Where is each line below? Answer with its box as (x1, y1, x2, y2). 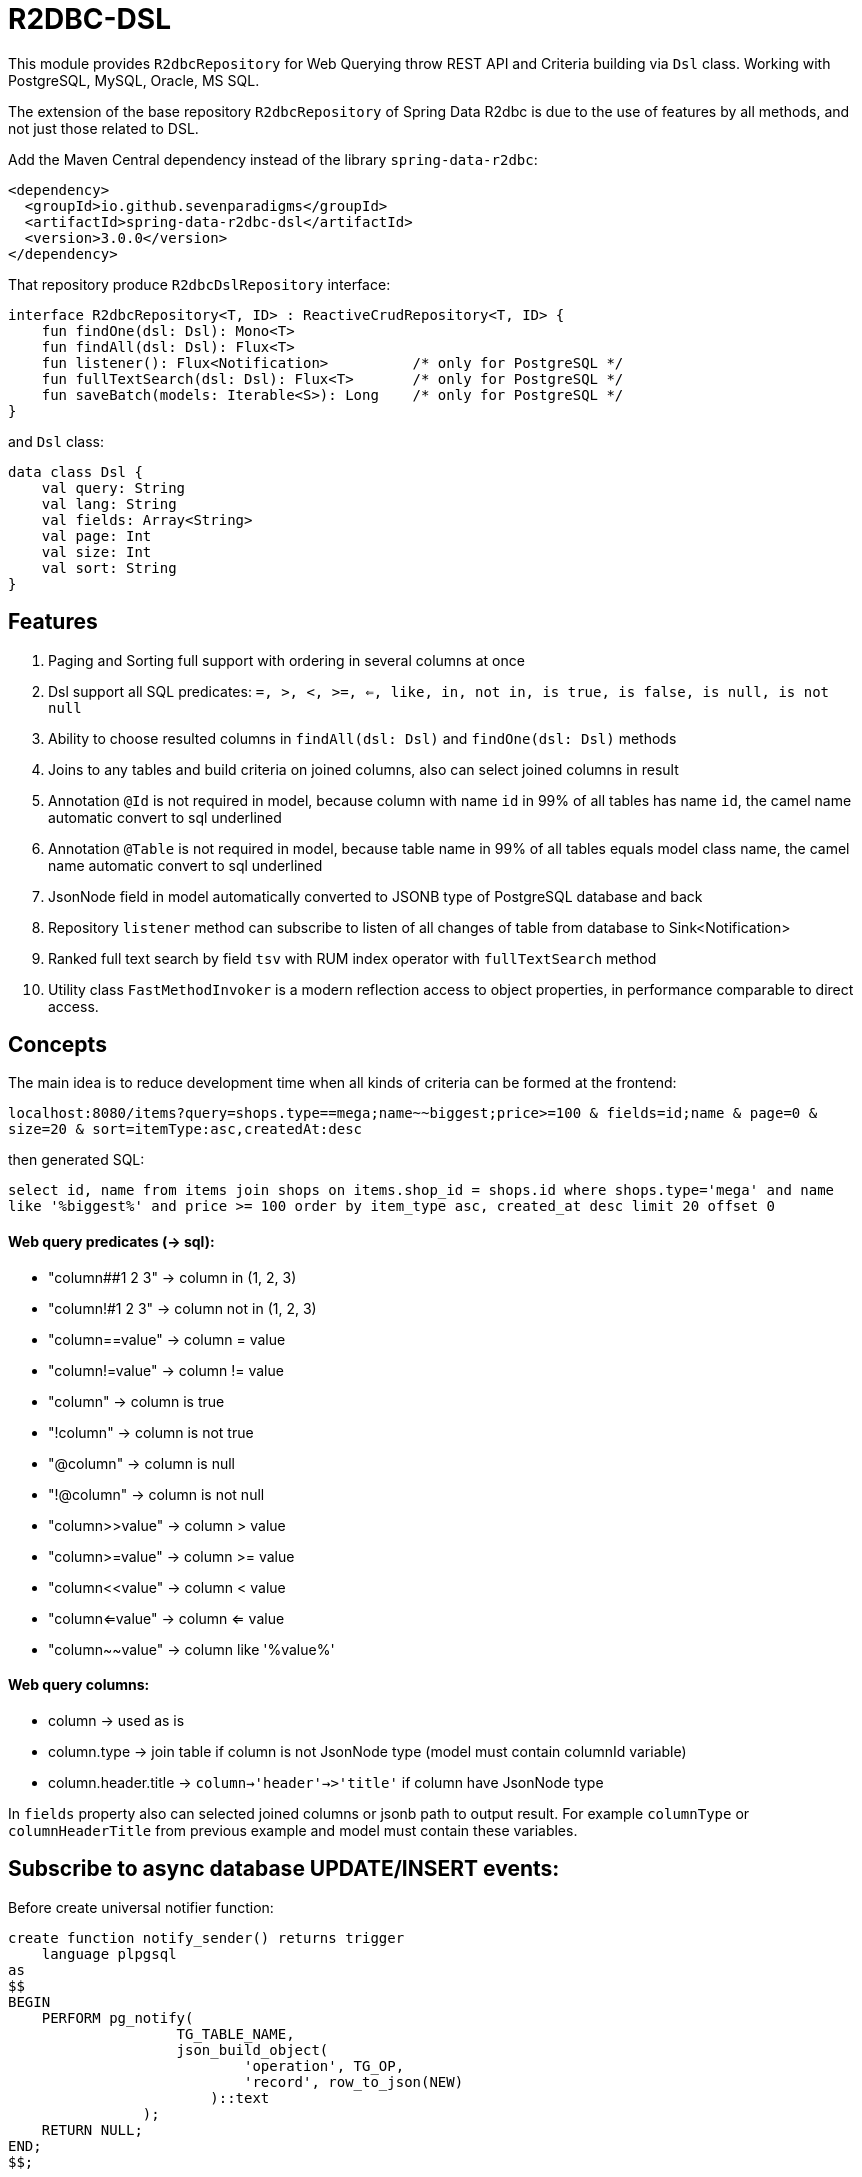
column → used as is (48, 1711, 185, 1729)
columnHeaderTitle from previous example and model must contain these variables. (8, 1821, 578, 1839)
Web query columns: (8, 1676, 150, 1694)
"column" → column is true (48, 1392, 225, 1410)
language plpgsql (41, 1945, 177, 1962)
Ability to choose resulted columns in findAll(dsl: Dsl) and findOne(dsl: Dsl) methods (48, 729, 677, 747)
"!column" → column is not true (48, 1423, 254, 1441)
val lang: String (41, 495, 177, 512)
